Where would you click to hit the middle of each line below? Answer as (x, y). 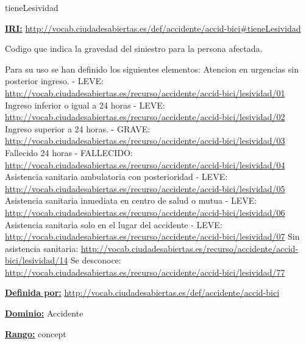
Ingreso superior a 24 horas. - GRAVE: (78, 128)
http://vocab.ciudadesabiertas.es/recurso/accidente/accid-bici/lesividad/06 (145, 212)
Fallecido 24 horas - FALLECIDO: (69, 152)
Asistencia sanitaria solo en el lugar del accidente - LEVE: (114, 224)
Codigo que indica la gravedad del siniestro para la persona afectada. (134, 48)
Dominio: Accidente (44, 313)
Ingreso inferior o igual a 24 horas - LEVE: (85, 105)
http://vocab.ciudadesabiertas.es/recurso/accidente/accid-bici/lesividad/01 (145, 92)
